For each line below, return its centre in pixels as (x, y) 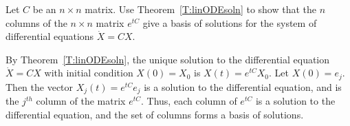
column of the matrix (81, 101)
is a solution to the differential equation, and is (243, 86)
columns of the (36, 22)
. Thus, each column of (189, 101)
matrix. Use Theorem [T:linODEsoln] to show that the (201, 9)
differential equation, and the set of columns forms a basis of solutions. (155, 114)
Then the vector (40, 86)
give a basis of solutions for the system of (230, 22)
